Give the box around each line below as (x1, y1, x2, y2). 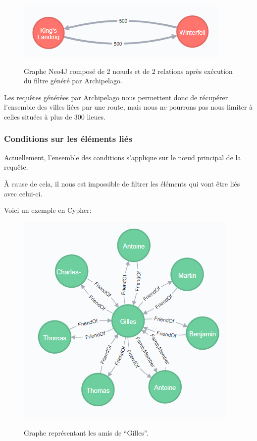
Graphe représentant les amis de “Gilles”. (24, 428, 149, 438)
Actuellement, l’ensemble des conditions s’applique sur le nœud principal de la (4, 152, 241, 162)
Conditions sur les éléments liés (4, 132, 132, 145)
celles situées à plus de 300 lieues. (4, 111, 105, 122)
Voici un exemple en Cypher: (4, 205, 92, 215)
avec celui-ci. (4, 188, 43, 198)
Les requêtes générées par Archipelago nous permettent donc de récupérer (4, 92, 228, 102)
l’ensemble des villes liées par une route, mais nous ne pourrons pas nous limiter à (4, 102, 253, 112)
